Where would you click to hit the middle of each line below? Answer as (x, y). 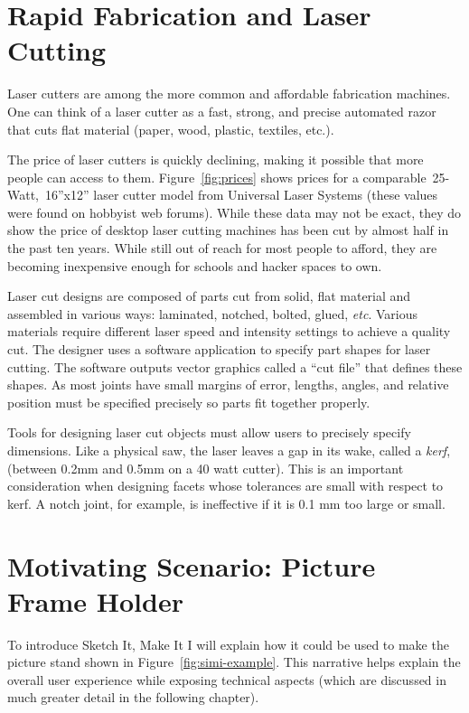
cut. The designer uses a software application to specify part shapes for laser (219, 349)
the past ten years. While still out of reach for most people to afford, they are (222, 248)
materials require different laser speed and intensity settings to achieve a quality (229, 331)
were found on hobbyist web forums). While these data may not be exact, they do (234, 212)
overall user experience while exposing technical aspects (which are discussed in (227, 679)
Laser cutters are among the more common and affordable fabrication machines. (229, 94)
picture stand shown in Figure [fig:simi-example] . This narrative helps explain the (234, 662)
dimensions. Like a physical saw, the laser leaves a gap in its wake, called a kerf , (229, 450)
